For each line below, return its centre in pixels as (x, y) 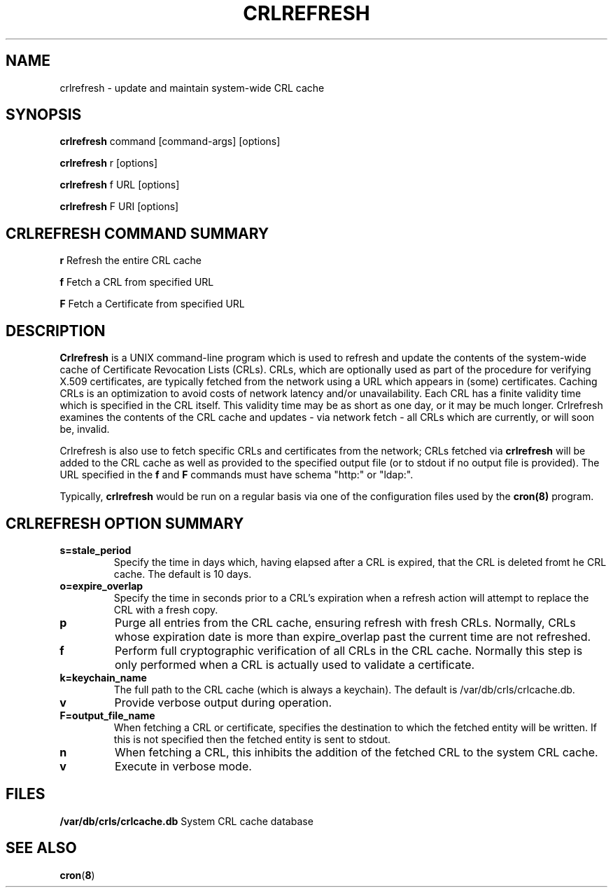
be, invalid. (85, 429)
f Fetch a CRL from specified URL (137, 282)
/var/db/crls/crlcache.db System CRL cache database (186, 821)
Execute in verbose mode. (183, 766)
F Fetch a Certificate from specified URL (152, 304)
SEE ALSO (41, 848)
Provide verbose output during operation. (223, 702)
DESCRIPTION (56, 331)
